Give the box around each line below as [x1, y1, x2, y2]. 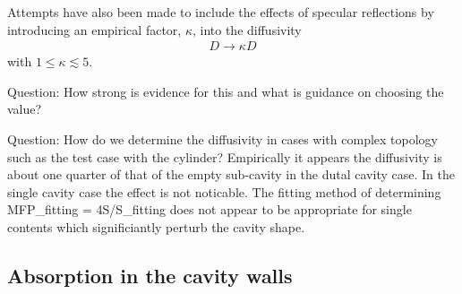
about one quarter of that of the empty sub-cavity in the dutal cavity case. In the [7, 165, 455, 184]
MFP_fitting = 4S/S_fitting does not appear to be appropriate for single [7, 200, 412, 219]
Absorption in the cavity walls [7, 261, 293, 289]
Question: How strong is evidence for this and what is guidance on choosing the [7, 82, 444, 100]
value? [7, 99, 42, 118]
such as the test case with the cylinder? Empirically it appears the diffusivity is [7, 147, 442, 166]
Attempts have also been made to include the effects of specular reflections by [7, 3, 434, 21]
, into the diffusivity [192, 20, 302, 39]
